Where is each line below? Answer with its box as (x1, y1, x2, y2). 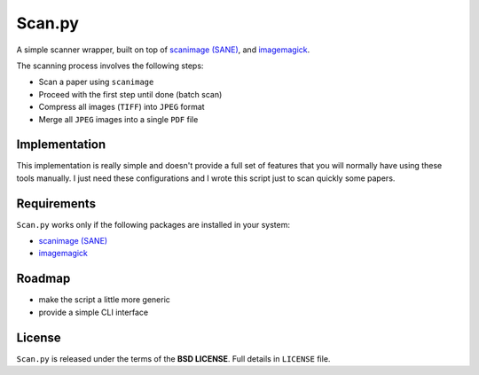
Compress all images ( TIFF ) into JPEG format (38, 102, 205, 113)
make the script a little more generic (38, 294, 170, 305)
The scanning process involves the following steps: (16, 60, 204, 71)
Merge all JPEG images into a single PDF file (38, 113, 199, 124)
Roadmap (16, 271, 71, 286)
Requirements (16, 196, 97, 211)
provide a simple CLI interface (38, 307, 149, 317)
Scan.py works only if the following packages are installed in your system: (16, 219, 291, 230)
